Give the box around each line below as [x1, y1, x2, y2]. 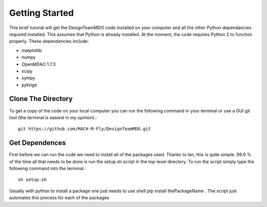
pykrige [21, 82, 37, 88]
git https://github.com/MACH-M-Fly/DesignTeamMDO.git [18, 126, 151, 132]
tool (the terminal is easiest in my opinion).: [9, 114, 97, 120]
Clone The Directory [9, 95, 73, 103]
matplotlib [21, 47, 42, 53]
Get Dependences [9, 138, 66, 147]
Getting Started [9, 7, 74, 18]
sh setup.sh [18, 177, 47, 182]
